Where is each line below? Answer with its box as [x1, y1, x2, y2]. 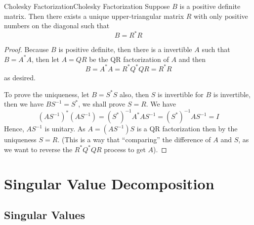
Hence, [4, 123, 24, 134]
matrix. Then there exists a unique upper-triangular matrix [4, 10, 184, 21]
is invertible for [158, 89, 204, 99]
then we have [4, 99, 44, 109]
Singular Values [4, 207, 85, 223]
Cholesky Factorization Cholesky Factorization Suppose [4, 1, 170, 11]
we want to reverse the [4, 144, 73, 154]
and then [178, 54, 206, 64]
